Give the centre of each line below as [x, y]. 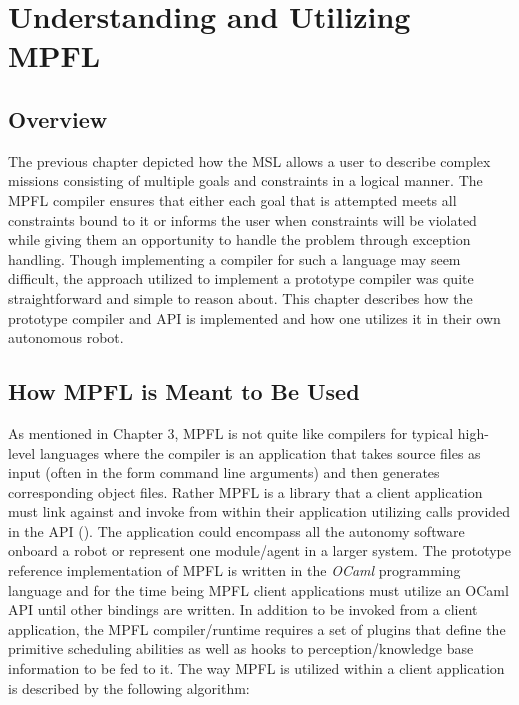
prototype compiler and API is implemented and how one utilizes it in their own [254, 317]
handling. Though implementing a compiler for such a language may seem [234, 258]
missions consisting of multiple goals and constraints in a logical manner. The [245, 180]
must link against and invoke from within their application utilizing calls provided [259, 511]
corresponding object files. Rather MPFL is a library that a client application [245, 491]
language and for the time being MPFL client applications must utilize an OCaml [258, 589]
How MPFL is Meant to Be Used [184, 391]
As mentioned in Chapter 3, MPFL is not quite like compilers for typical [231, 432]
